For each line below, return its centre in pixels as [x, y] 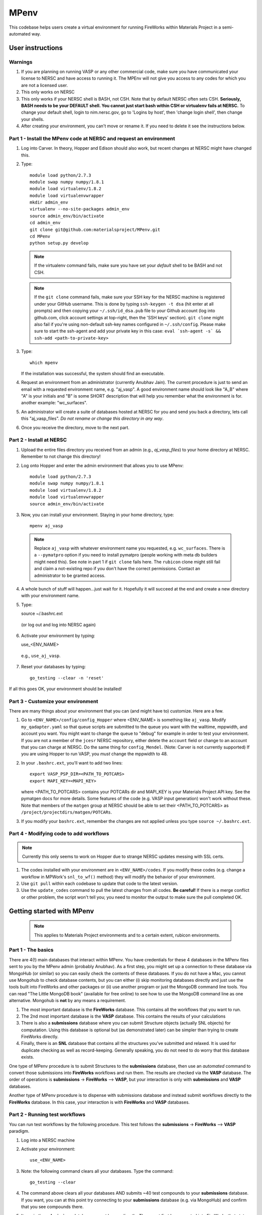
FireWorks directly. [40, 1037]
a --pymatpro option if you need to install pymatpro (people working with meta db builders [126, 555]
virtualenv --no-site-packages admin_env [80, 209]
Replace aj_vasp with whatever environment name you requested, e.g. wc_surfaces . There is [130, 548]
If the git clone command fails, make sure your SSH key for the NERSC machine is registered [130, 297]
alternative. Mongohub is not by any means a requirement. [67, 1001]
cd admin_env [45, 223]
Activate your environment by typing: [58, 635]
